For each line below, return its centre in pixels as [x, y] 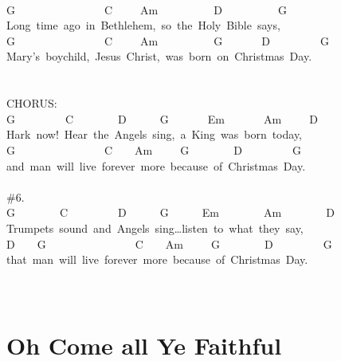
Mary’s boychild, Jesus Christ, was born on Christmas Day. [159, 56]
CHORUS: [32, 103]
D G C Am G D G [169, 243]
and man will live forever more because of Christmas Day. [156, 165]
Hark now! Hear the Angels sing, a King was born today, [155, 134]
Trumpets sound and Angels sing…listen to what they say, [155, 228]
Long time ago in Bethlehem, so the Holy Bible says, [143, 25]
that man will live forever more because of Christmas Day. [157, 259]
